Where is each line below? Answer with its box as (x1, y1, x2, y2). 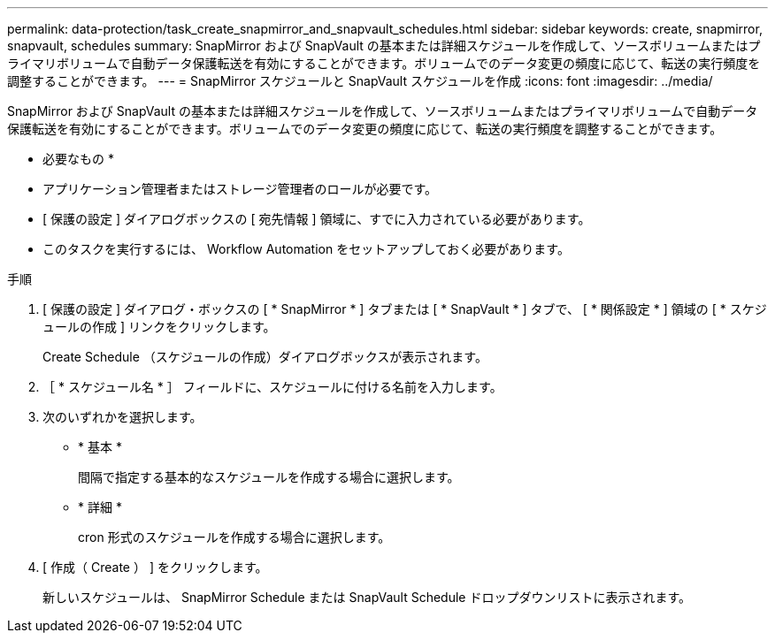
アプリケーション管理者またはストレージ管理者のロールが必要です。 (42, 181, 438, 196)
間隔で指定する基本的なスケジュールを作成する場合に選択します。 (78, 469, 460, 484)
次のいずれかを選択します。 (42, 409, 203, 424)
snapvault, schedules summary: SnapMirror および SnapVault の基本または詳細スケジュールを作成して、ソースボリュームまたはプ (7, 38, 761, 53)
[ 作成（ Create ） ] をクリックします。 (42, 560, 268, 575)
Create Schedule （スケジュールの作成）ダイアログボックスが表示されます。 (42, 349, 487, 364)
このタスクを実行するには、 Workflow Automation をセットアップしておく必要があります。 (42, 241, 570, 256)
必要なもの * (42, 151, 114, 166)
